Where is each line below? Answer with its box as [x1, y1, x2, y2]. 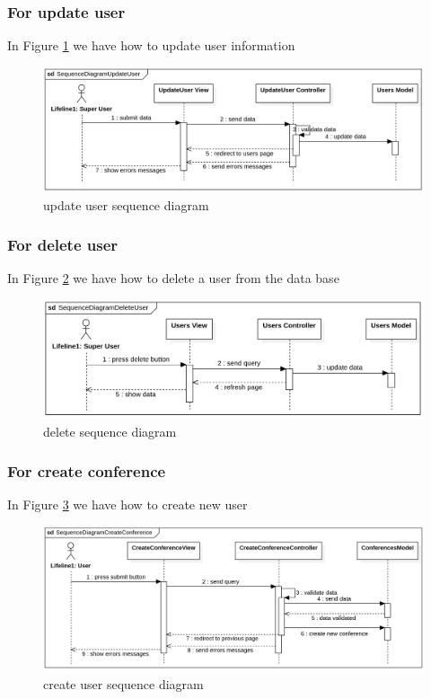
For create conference [7, 460, 166, 482]
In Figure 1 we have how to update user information [7, 36, 295, 55]
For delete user [7, 234, 119, 256]
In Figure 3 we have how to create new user [7, 495, 248, 514]
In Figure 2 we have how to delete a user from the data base [7, 269, 339, 288]
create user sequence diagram [43, 674, 204, 693]
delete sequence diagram [43, 421, 177, 440]
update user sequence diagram [43, 195, 209, 214]
